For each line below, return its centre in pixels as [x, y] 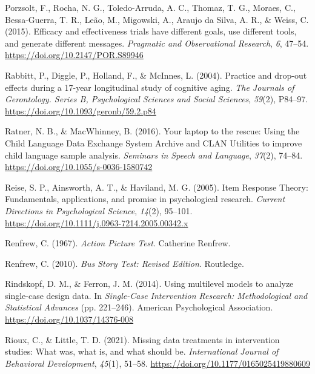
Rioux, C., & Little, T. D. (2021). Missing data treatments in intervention [142, 339]
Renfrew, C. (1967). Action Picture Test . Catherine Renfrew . [118, 243]
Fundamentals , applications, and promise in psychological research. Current [145, 199]
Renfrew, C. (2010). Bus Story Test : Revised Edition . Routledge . [124, 263]
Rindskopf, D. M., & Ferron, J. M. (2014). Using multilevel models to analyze [149, 284]
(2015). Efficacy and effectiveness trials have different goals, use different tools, [151, 31]
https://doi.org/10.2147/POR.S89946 [74, 55]
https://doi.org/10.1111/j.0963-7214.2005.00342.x [97, 222]
